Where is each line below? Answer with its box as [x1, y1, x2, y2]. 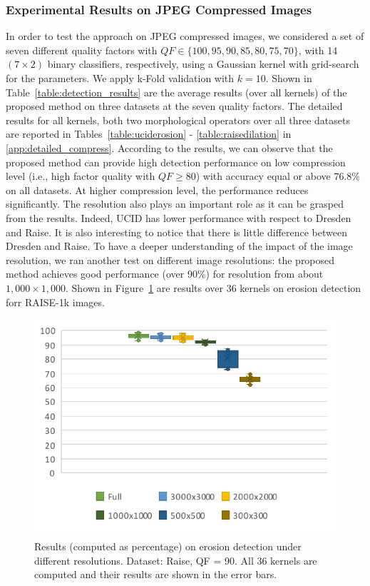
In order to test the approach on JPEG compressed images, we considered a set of [6, 29, 364, 44]
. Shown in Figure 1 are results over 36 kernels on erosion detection [66, 280, 361, 295]
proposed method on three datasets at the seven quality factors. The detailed [6, 98, 343, 113]
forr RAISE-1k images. [6, 294, 105, 309]
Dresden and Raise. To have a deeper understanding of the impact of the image [6, 238, 353, 253]
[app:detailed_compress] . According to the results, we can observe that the [6, 140, 333, 155]
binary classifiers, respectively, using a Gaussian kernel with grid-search [47, 56, 359, 71]
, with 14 [298, 42, 338, 57]
